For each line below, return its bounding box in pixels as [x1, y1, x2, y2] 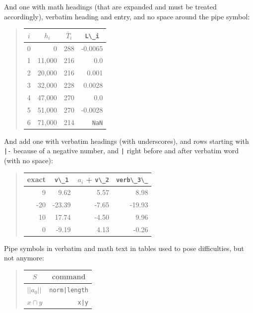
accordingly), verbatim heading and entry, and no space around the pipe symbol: [4, 11, 250, 21]
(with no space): [4, 155, 53, 166]
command [52, 271, 86, 282]
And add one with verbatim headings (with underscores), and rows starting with [4, 135, 249, 146]
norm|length [49, 287, 88, 294]
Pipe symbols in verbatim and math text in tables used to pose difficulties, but [4, 243, 244, 253]
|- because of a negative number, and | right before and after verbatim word [4, 145, 239, 156]
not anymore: [4, 252, 44, 263]
